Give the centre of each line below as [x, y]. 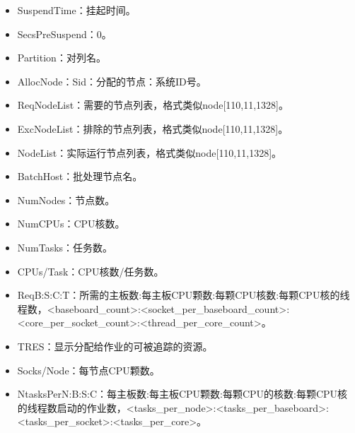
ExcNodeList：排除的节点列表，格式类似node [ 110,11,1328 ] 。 [153, 128]
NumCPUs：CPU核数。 [71, 224]
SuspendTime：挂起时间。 [76, 10]
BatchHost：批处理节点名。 [80, 176]
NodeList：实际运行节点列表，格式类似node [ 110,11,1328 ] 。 [150, 152]
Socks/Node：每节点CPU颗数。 [88, 370]
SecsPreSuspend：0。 [64, 34]
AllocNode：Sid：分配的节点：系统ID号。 [112, 81]
